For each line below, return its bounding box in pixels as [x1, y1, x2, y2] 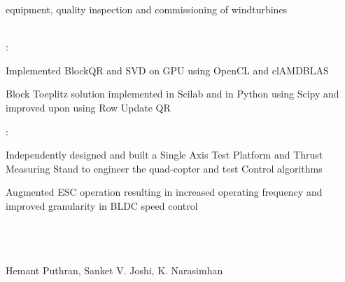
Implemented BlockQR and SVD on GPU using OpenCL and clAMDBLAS [6, 62, 329, 77]
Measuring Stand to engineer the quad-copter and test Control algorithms [6, 161, 323, 175]
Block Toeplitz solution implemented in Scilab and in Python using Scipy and [6, 86, 339, 101]
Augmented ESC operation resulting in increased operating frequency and [6, 184, 323, 199]
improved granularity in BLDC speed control [6, 198, 198, 213]
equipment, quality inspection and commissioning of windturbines [6, 2, 288, 16]
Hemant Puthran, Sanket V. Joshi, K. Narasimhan [6, 263, 223, 278]
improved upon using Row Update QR [6, 100, 171, 114]
